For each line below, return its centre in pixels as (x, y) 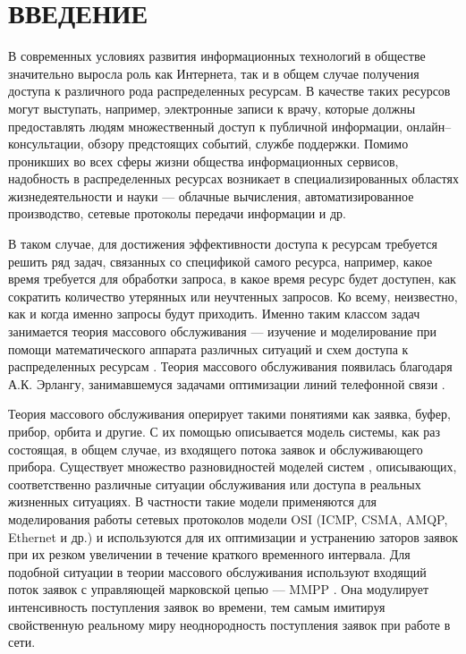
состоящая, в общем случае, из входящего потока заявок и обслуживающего (216, 449)
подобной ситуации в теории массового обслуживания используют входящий (217, 571)
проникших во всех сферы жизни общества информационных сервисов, (203, 161)
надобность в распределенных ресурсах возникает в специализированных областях (233, 178)
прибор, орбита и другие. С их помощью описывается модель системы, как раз (225, 431)
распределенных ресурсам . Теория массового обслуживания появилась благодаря (230, 366)
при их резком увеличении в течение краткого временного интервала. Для (209, 554)
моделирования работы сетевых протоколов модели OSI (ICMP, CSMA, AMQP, (228, 518)
